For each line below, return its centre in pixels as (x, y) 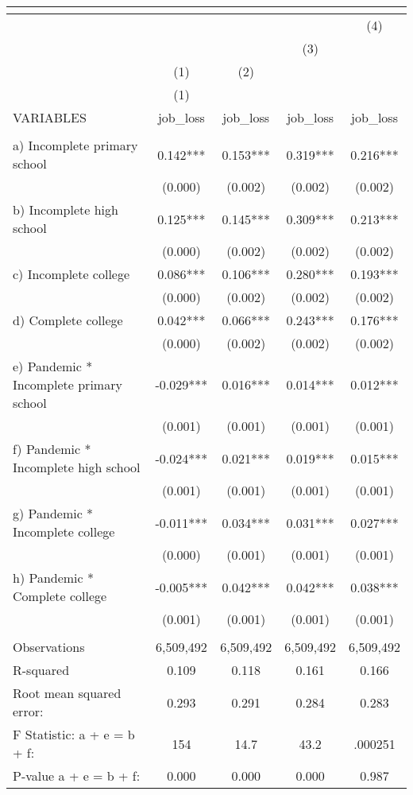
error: (28, 711)
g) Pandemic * (53, 513)
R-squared (41, 670)
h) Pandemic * (54, 578)
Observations (49, 647)
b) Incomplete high (66, 209)
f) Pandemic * (52, 449)
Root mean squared (67, 693)
